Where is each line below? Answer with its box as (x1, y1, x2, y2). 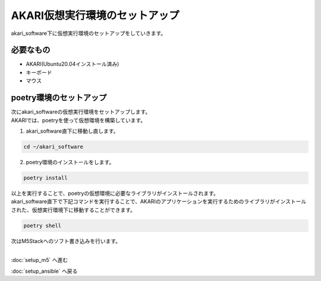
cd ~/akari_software (23, 143, 83, 150)
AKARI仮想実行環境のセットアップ (11, 9, 180, 22)
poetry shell (23, 222, 62, 229)
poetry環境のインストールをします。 (26, 158, 115, 165)
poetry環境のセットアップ (11, 92, 107, 103)
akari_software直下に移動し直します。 (26, 127, 119, 135)
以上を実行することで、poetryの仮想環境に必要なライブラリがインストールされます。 (11, 190, 219, 197)
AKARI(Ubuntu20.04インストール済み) (26, 60, 119, 68)
